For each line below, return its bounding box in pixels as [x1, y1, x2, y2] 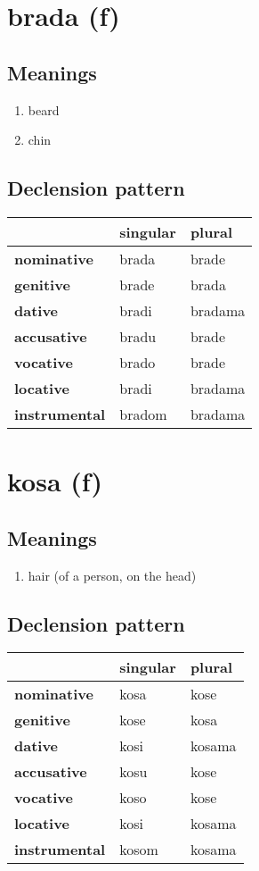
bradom [119, 403, 167, 424]
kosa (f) [7, 463, 103, 499]
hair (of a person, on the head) [28, 565, 197, 584]
